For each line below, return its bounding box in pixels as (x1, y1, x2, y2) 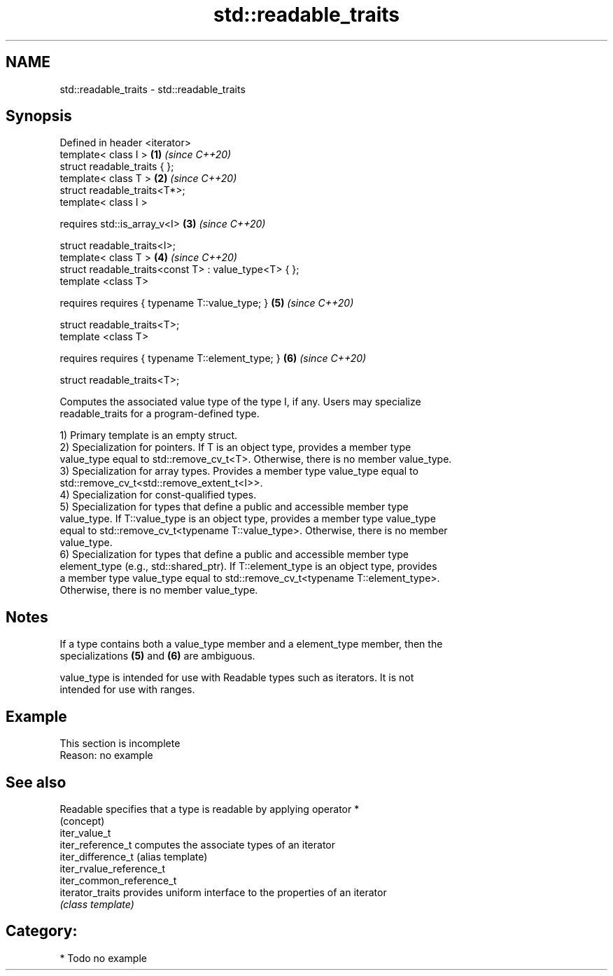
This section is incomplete (59, 737, 181, 750)
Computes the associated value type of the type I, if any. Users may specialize (59, 396, 421, 408)
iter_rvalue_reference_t (59, 862, 166, 874)
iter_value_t (59, 826, 111, 839)
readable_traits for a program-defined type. (59, 407, 260, 420)
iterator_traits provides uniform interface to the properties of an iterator (59, 886, 387, 898)
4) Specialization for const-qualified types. (59, 489, 257, 501)
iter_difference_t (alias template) (59, 850, 208, 863)
